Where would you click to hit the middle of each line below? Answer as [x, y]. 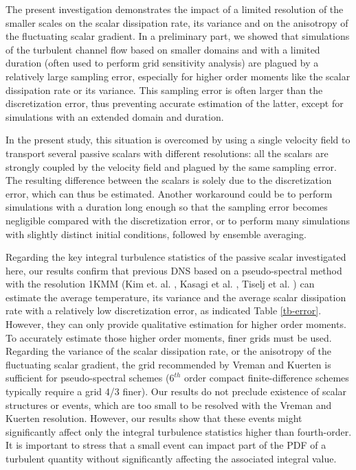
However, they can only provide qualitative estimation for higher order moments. [176, 324]
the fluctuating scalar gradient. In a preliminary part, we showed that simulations [178, 36]
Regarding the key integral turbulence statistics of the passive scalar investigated [176, 257]
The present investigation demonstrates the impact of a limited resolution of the [175, 9]
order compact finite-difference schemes [267, 378]
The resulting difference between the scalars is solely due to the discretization [169, 180]
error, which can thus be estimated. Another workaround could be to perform [169, 193]
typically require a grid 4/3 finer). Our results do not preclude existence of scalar [176, 391]
